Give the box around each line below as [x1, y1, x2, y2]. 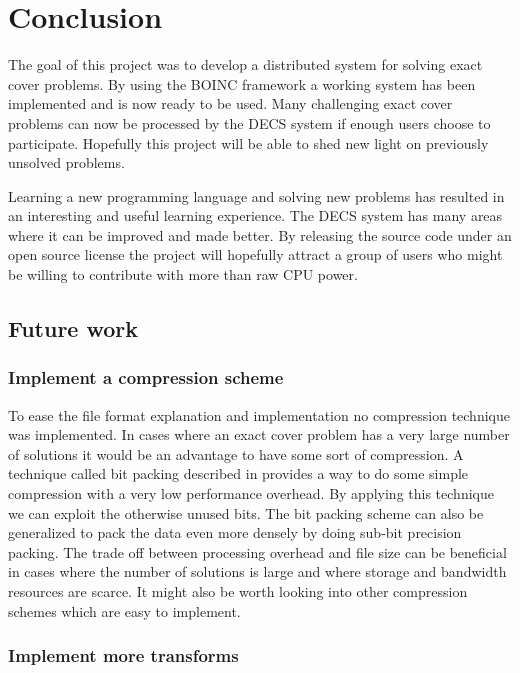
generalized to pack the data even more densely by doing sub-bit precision [8, 522, 462, 543]
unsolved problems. [8, 152, 125, 173]
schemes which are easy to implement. [8, 600, 241, 621]
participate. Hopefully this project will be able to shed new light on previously [8, 132, 489, 153]
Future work [8, 313, 139, 344]
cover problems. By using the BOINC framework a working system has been [8, 73, 476, 94]
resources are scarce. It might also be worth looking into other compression [8, 581, 468, 601]
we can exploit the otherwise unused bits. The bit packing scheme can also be [8, 502, 484, 523]
